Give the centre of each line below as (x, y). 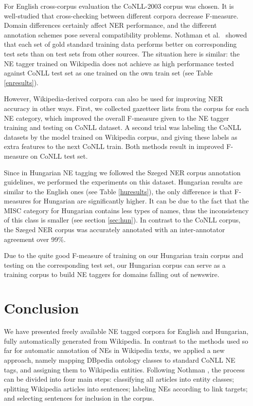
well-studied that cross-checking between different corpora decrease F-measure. (121, 15)
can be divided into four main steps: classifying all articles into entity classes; (119, 379)
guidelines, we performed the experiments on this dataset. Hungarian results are (123, 182)
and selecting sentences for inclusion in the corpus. (79, 398)
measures (18, 201)
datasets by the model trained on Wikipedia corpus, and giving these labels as (121, 137)
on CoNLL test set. (59, 156)
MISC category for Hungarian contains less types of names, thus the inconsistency (126, 210)
